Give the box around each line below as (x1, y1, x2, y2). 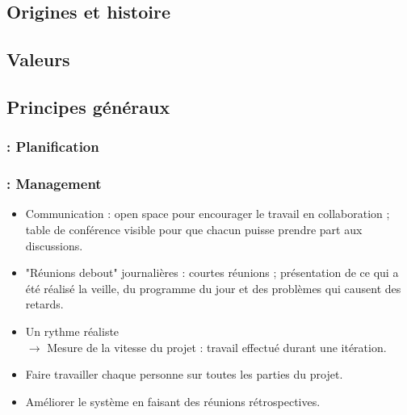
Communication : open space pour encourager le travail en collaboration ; (25, 205, 390, 222)
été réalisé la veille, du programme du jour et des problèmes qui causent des (25, 279, 401, 296)
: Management (6, 174, 102, 194)
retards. (25, 296, 64, 312)
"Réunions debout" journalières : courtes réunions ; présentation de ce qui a (25, 264, 399, 281)
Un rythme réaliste (25, 322, 120, 339)
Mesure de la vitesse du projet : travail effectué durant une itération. (47, 338, 387, 355)
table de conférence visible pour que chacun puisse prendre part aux (25, 221, 363, 237)
